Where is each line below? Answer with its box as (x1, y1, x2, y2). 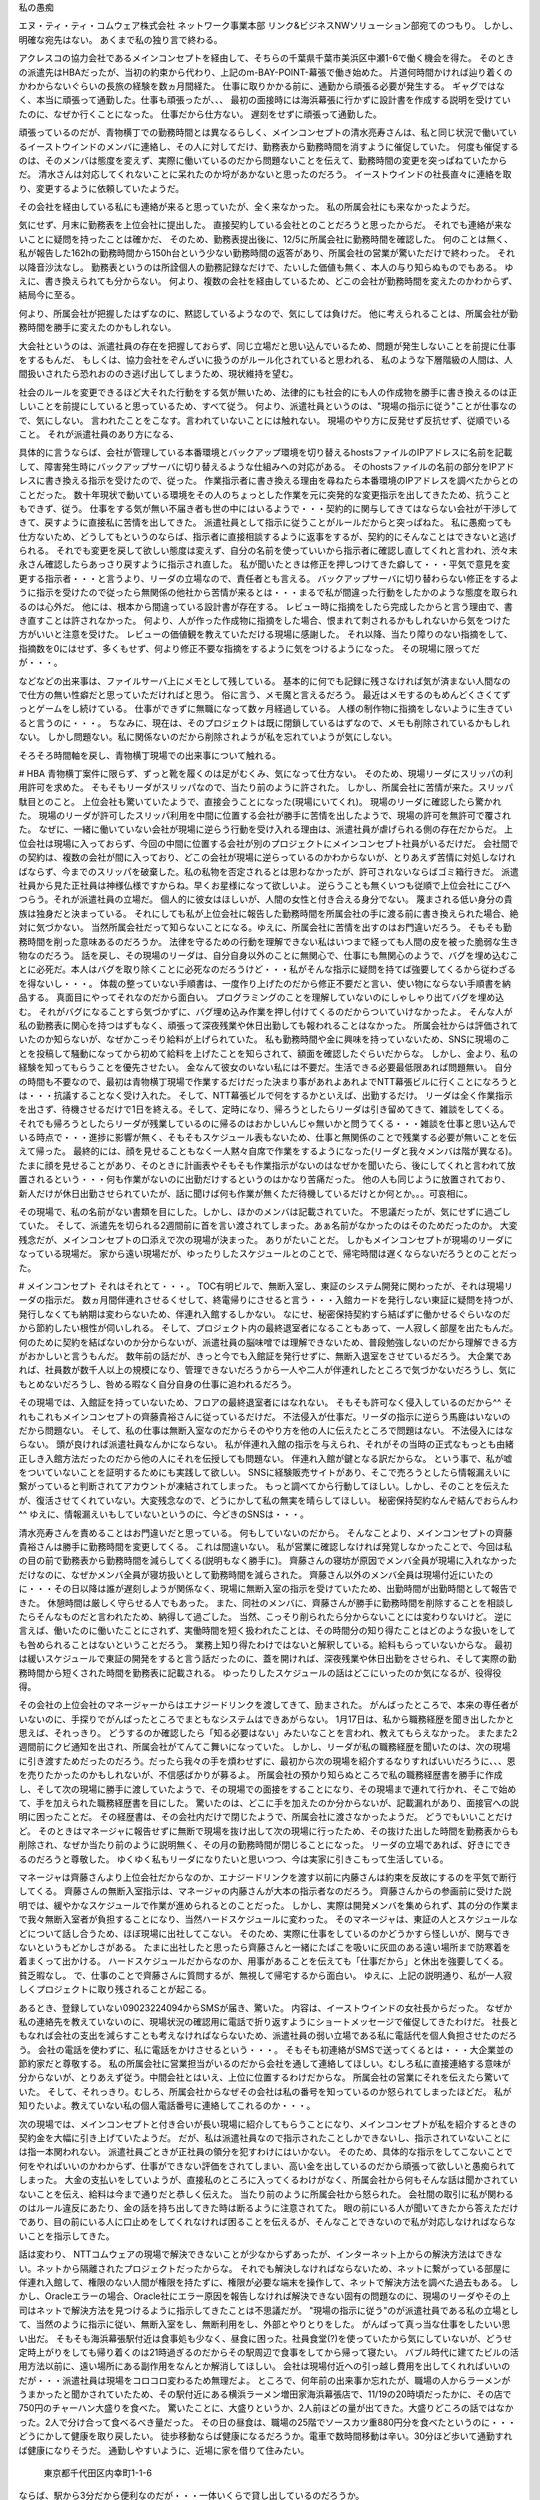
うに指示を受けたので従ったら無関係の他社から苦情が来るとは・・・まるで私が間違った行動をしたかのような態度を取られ (18, 586, 518, 599)
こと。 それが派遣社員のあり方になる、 (18, 428, 179, 440)
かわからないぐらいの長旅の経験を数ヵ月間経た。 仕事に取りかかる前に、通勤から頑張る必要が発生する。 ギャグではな (18, 80, 505, 92)
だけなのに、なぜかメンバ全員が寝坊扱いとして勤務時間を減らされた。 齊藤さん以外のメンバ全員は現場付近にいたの (18, 1568, 494, 1580)
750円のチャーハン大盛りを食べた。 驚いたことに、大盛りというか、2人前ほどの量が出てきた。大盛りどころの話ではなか (18, 2402, 514, 2414)
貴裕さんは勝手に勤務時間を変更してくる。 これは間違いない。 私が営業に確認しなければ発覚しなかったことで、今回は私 (18, 1541, 513, 1553)
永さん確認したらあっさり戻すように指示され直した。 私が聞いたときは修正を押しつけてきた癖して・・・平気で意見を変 (18, 558, 511, 570)
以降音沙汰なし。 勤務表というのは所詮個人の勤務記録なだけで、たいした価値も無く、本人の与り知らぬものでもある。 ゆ (18, 261, 514, 273)
